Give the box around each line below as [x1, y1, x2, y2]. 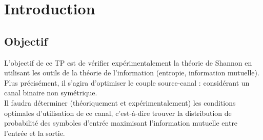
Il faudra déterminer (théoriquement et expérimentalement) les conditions [4, 97, 236, 108]
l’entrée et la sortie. [4, 127, 65, 138]
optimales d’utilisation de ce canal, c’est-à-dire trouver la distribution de [4, 107, 232, 118]
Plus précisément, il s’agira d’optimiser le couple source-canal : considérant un [4, 77, 250, 88]
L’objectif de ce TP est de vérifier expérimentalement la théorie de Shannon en [4, 57, 252, 68]
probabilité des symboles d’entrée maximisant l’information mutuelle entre [4, 117, 238, 128]
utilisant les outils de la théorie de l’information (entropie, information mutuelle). [4, 67, 259, 78]
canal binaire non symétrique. [4, 87, 97, 98]
